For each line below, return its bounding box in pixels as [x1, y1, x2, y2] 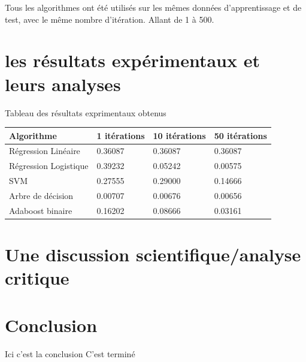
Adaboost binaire [9, 204, 72, 216]
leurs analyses [5, 71, 121, 96]
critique [5, 266, 69, 290]
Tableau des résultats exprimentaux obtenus [5, 106, 166, 119]
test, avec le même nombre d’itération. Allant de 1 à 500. [5, 13, 214, 25]
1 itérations [96, 129, 145, 141]
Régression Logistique [9, 159, 89, 172]
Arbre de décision [9, 189, 74, 201]
